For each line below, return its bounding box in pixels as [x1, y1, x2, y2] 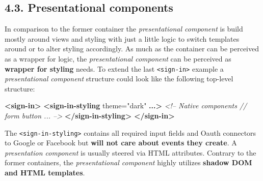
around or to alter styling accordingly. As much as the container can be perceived [5, 43, 259, 54]
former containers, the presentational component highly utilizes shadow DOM [5, 157, 252, 168]
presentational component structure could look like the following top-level [5, 73, 233, 84]
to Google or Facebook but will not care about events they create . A [5, 137, 237, 148]
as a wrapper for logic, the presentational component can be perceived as [5, 53, 231, 64]
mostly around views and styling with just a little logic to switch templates [5, 33, 240, 44]
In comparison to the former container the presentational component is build [5, 23, 243, 34]
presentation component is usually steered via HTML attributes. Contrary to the [5, 147, 256, 158]
